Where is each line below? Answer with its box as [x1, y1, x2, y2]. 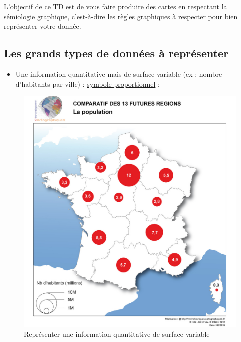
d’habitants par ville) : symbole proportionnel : [15, 78, 160, 89]
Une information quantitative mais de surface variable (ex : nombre [15, 68, 222, 79]
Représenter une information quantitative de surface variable [24, 328, 210, 339]
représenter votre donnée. [4, 21, 81, 31]
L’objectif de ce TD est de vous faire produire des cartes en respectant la [4, 1, 227, 11]
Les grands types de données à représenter [4, 45, 229, 61]
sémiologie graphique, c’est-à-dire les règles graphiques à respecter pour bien [4, 11, 238, 21]
